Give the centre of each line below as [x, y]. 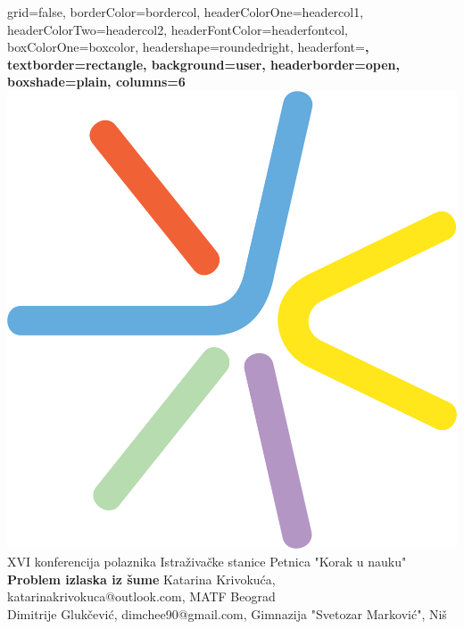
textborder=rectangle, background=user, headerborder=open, [203, 64]
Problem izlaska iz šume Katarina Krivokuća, [141, 579]
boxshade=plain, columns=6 [96, 82]
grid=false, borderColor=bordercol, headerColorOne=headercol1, [186, 12]
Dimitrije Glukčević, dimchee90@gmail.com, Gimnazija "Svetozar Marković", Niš [227, 613]
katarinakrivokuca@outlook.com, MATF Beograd [141, 596]
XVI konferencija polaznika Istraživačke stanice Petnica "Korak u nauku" [207, 562]
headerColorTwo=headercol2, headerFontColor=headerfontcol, [178, 29]
